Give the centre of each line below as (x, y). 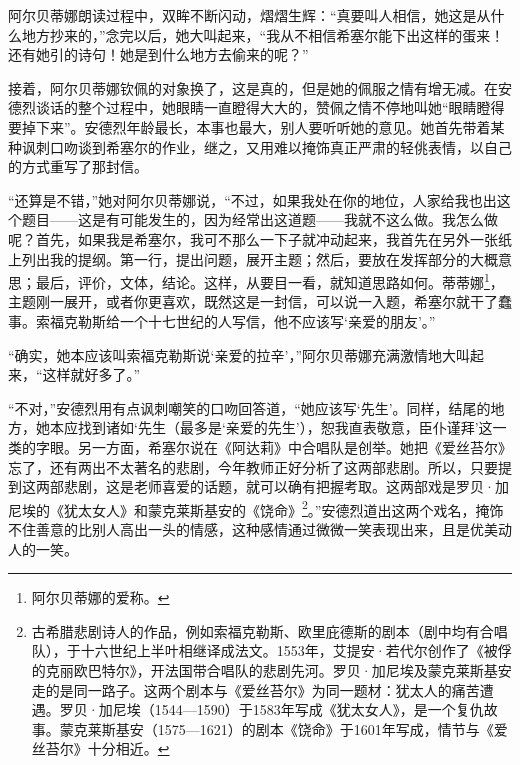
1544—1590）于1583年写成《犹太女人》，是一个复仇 (319, 709)
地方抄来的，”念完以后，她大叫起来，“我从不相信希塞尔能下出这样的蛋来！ (263, 34)
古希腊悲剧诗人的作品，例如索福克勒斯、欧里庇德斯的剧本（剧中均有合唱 (269, 630)
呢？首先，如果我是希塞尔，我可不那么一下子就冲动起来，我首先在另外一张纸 (260, 238)
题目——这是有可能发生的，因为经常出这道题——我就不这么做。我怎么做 (259, 219)
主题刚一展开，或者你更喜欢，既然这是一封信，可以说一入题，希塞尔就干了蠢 (260, 301)
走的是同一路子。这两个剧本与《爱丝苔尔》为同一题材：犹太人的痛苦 (255, 689)
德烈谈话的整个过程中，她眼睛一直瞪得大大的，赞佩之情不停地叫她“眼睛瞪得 (256, 107)
